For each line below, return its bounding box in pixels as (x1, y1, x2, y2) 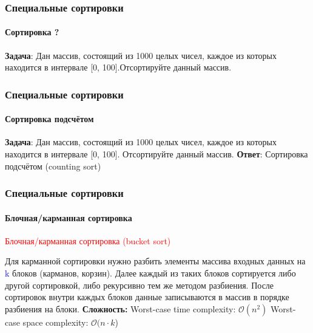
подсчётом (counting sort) (5, 159, 101, 172)
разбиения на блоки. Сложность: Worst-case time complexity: (5, 302, 236, 315)
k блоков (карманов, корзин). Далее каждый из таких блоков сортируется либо (5, 267, 296, 280)
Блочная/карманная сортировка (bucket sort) (5, 234, 171, 247)
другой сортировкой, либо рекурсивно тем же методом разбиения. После (5, 278, 274, 291)
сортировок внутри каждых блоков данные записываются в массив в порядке (5, 290, 289, 303)
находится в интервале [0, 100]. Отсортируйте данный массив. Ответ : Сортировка (5, 148, 308, 160)
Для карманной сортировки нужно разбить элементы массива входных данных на (5, 255, 306, 267)
